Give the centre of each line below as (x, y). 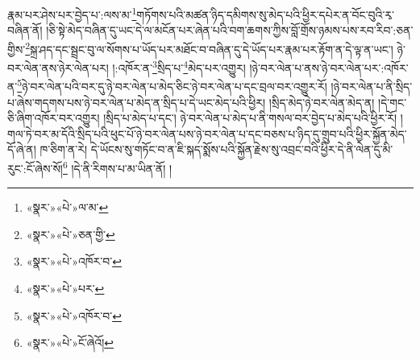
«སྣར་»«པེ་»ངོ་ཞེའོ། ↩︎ (70, 342)
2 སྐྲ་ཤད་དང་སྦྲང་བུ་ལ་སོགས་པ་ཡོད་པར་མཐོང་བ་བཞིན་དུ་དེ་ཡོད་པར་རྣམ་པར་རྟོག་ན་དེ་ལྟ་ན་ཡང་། (209, 47)
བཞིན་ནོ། (25, 30)
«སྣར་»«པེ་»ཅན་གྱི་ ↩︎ (71, 234)
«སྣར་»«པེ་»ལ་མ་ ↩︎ (67, 207)
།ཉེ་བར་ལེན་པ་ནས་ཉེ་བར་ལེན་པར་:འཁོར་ (329, 67)
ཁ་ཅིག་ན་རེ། (64, 149)
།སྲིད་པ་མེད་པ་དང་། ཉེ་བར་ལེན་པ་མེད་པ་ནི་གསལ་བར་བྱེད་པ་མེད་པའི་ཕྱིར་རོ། (250, 118)
